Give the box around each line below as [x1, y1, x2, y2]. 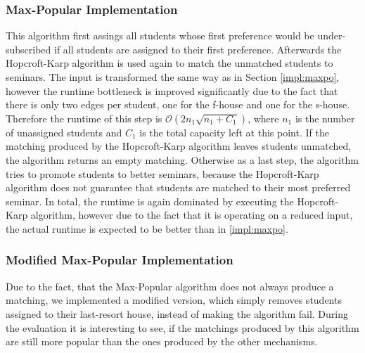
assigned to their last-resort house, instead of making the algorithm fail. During [6, 306, 348, 321]
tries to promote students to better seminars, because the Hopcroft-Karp [6, 166, 319, 181]
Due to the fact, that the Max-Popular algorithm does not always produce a [6, 278, 334, 293]
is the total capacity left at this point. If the [139, 124, 329, 139]
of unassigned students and [6, 124, 122, 139]
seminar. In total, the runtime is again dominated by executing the [6, 193, 294, 208]
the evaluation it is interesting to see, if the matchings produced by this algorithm [6, 320, 359, 335]
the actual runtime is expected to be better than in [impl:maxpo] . [6, 221, 288, 236]
